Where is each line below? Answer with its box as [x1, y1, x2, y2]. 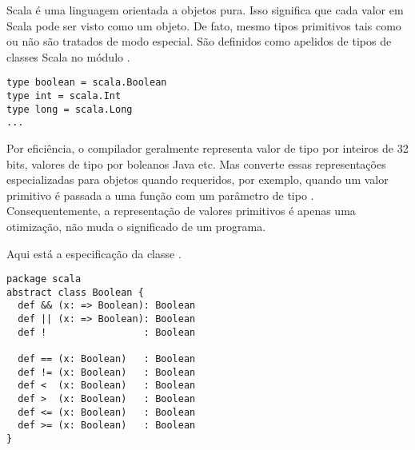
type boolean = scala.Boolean [6, 77, 167, 89]
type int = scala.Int [6, 90, 122, 102]
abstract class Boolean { [6, 286, 144, 298]
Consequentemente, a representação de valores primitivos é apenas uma [6, 202, 356, 219]
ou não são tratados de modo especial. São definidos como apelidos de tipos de [6, 33, 392, 50]
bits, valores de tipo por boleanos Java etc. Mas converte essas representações [6, 155, 386, 172]
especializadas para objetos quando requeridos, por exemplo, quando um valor [6, 171, 389, 188]
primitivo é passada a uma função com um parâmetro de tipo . [6, 186, 314, 203]
